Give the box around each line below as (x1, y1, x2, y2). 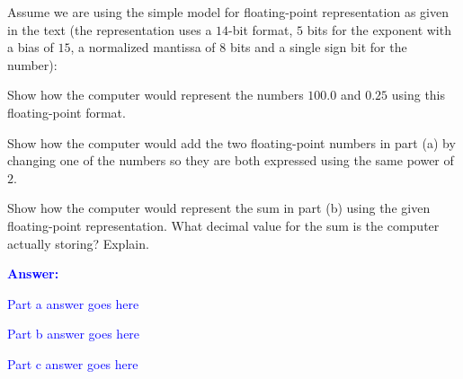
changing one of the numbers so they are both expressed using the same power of (7, 151, 454, 170)
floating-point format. (7, 102, 126, 121)
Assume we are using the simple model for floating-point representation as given (7, 3, 449, 21)
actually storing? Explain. (7, 234, 149, 252)
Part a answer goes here (7, 294, 139, 313)
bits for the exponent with (307, 20, 451, 39)
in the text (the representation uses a (7, 20, 212, 39)
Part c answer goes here (7, 354, 138, 373)
